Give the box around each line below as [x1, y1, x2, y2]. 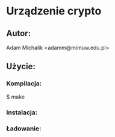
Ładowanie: [6, 124, 42, 133]
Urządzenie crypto [6, 4, 102, 18]
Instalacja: [6, 108, 38, 117]
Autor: [6, 28, 31, 38]
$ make [6, 93, 25, 100]
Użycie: [6, 61, 36, 72]
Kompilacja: [6, 79, 42, 88]
